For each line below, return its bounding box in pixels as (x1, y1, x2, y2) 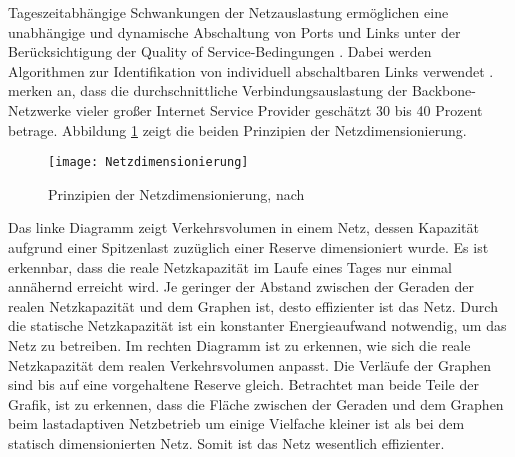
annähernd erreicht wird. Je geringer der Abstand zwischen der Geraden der (8, 276, 474, 297)
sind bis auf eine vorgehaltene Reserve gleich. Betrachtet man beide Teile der (8, 374, 479, 395)
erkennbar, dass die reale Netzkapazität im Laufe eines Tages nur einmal (8, 256, 452, 277)
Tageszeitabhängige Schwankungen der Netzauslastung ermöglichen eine (8, 2, 449, 22)
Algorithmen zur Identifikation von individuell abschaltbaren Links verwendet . (8, 60, 494, 81)
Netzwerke (8, 99, 72, 120)
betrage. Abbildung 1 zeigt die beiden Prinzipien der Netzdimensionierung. (8, 119, 467, 140)
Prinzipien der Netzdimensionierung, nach (48, 183, 305, 204)
